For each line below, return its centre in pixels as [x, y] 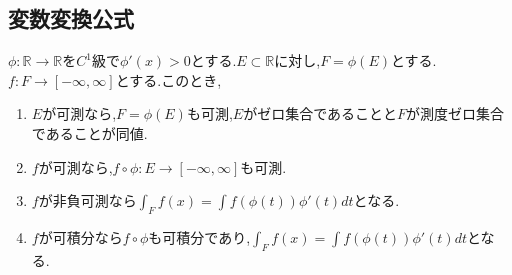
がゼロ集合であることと [320, 113]
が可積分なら [80, 236]
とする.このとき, [168, 79]
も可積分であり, [199, 236]
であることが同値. [89, 132]
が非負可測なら [87, 200]
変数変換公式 [71, 18]
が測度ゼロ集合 [455, 113]
